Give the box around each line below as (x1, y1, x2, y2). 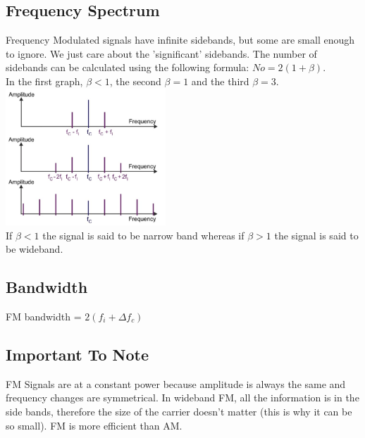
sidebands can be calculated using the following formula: (6, 60, 249, 75)
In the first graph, (6, 73, 83, 88)
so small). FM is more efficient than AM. (6, 418, 182, 432)
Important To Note (6, 343, 149, 365)
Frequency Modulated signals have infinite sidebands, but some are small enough (6, 32, 355, 47)
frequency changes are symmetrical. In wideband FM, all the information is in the (6, 390, 359, 405)
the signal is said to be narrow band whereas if (42, 227, 245, 242)
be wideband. (6, 242, 63, 256)
